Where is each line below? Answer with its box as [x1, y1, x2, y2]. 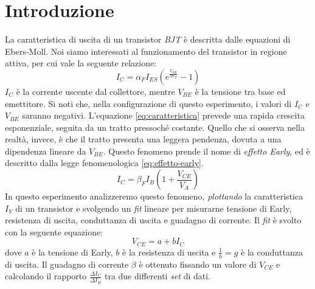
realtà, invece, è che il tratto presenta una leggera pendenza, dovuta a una [5, 133, 282, 145]
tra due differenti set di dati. [104, 270, 210, 282]
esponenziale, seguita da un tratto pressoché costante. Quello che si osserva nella [5, 120, 305, 133]
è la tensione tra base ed [195, 85, 286, 97]
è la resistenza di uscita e [122, 245, 216, 258]
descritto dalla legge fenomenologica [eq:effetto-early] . [5, 156, 204, 169]
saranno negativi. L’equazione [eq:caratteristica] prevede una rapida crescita [22, 109, 305, 122]
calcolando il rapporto [5, 270, 87, 282]
